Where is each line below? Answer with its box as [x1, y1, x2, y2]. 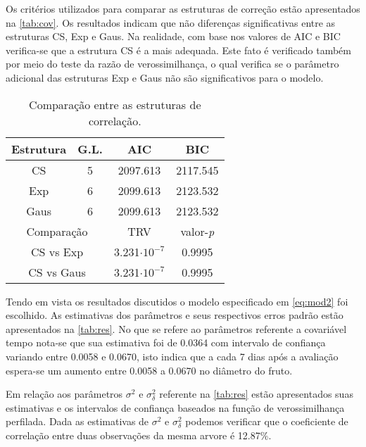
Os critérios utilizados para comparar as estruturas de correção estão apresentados [6, 1, 360, 15]
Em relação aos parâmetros [6, 386, 123, 401]
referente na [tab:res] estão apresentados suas [159, 386, 353, 401]
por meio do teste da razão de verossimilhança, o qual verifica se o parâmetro [6, 56, 339, 71]
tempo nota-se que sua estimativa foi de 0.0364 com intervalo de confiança [6, 335, 326, 350]
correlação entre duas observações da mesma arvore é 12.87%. [6, 427, 272, 442]
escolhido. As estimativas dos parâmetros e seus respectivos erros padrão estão [6, 308, 343, 322]
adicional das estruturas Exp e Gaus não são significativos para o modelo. [6, 70, 324, 84]
